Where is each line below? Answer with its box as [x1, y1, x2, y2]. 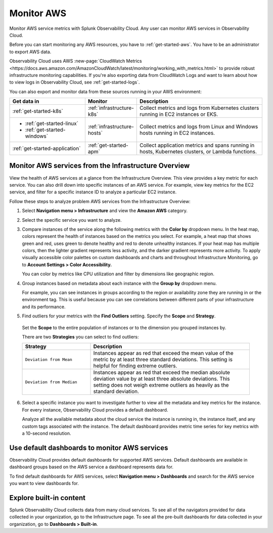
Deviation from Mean [25, 357, 73, 362]
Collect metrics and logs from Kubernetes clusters [139, 104, 259, 111]
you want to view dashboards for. [9, 480, 79, 486]
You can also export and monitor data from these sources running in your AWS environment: [9, 89, 202, 95]
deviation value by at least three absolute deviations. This [93, 375, 230, 382]
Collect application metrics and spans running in [139, 142, 255, 149]
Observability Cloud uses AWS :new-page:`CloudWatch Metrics [9, 58, 142, 64]
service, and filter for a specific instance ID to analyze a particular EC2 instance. [9, 189, 177, 195]
